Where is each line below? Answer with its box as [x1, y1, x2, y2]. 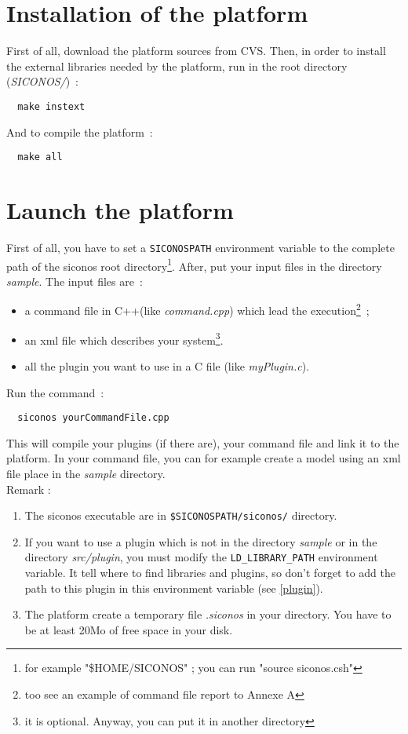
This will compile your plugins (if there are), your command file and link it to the [6, 434, 399, 451]
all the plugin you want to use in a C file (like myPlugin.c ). [24, 357, 310, 374]
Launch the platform [6, 194, 234, 225]
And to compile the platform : [6, 123, 153, 140]
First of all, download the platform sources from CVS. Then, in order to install [6, 42, 386, 59]
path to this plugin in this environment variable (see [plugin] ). [24, 579, 323, 596]
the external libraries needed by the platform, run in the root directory [6, 57, 348, 74]
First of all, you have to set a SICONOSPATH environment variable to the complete [6, 239, 395, 255]
